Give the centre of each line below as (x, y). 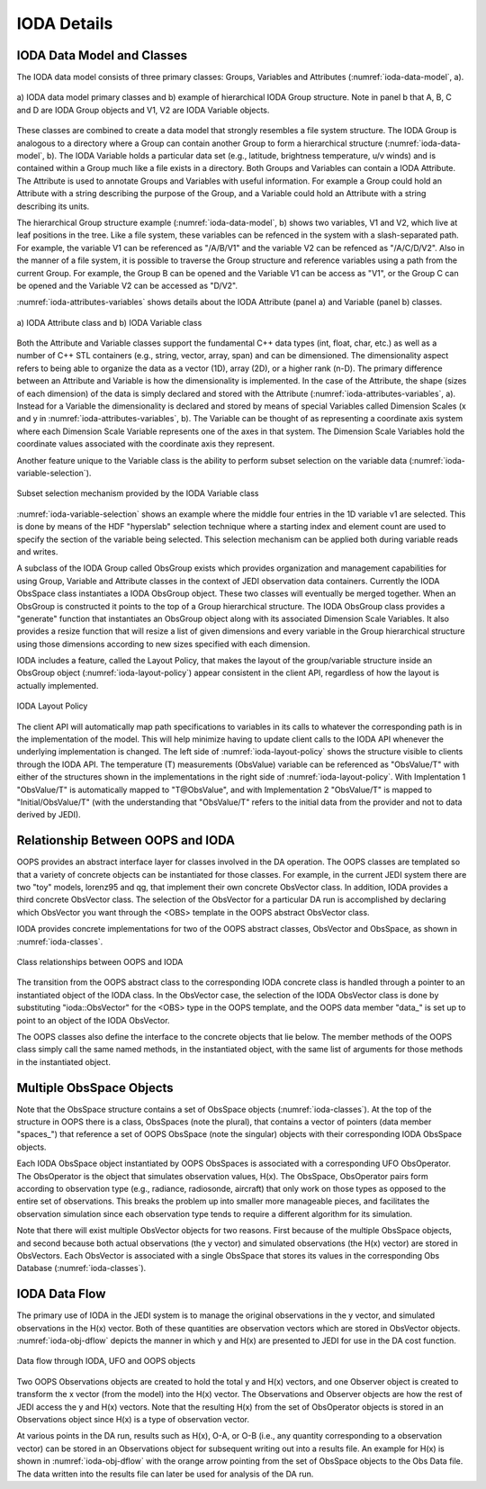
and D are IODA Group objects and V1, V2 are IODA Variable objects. (143, 110)
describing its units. (53, 206)
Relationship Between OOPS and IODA (126, 840)
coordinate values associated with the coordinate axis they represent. (145, 444)
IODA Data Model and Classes (102, 55)
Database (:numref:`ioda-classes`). (81, 1268)
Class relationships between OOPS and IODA (100, 962)
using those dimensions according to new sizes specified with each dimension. (163, 644)
